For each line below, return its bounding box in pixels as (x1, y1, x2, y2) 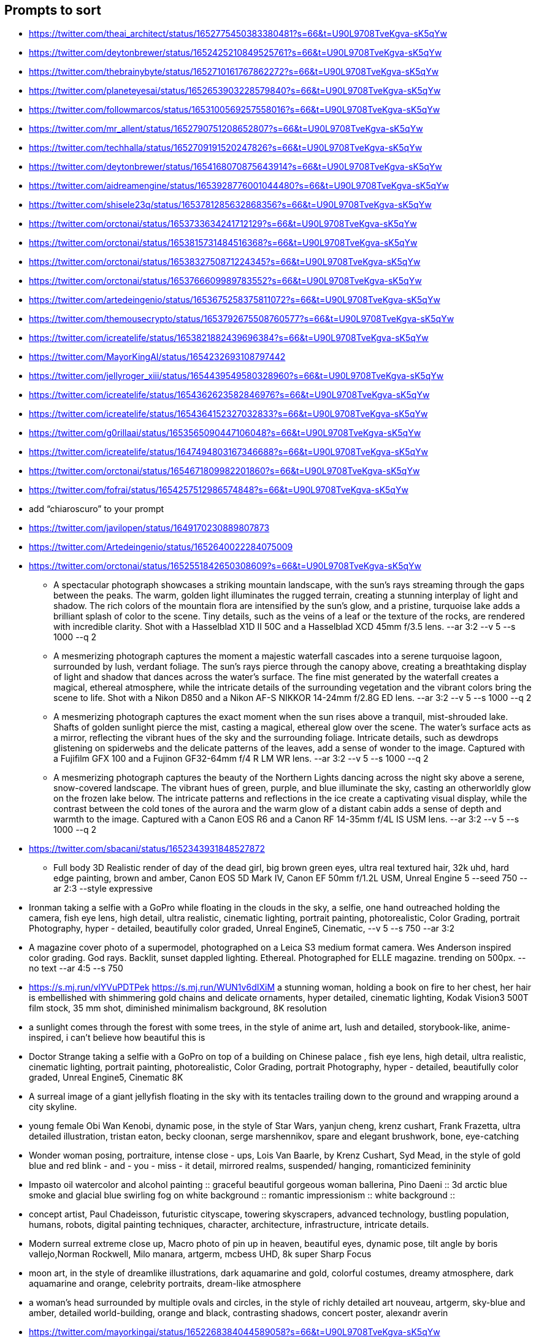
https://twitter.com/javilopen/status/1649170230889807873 (29, 523, 270, 534)
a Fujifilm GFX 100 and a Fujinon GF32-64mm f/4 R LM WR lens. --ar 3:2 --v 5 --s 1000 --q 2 (53, 753, 429, 764)
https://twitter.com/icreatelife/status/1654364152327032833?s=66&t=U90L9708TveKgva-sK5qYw (29, 408, 428, 419)
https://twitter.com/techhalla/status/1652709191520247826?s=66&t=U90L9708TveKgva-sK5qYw (29, 142, 423, 153)
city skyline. (29, 1101, 77, 1113)
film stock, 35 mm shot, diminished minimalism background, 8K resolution (29, 1003, 327, 1014)
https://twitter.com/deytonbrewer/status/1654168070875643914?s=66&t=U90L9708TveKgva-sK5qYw (29, 161, 442, 172)
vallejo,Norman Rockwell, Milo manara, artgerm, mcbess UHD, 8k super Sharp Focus (29, 1249, 372, 1260)
